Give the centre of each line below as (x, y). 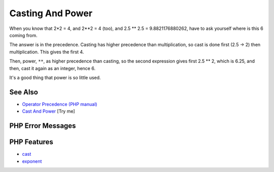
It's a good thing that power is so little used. (55, 77)
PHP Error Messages (43, 126)
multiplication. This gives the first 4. (47, 52)
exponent (32, 161)
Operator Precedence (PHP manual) (60, 104)
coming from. (23, 35)
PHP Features (31, 142)
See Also (24, 92)
